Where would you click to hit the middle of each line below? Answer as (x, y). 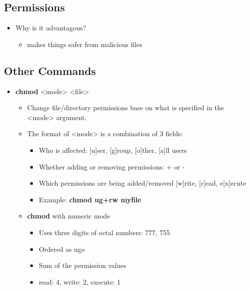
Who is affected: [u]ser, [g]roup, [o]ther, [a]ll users (113, 150)
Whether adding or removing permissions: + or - (112, 166)
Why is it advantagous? (51, 28)
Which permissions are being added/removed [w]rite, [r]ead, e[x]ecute (142, 183)
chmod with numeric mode (69, 216)
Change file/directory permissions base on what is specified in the (125, 108)
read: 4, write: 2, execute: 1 (80, 281)
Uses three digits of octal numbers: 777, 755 (104, 232)
